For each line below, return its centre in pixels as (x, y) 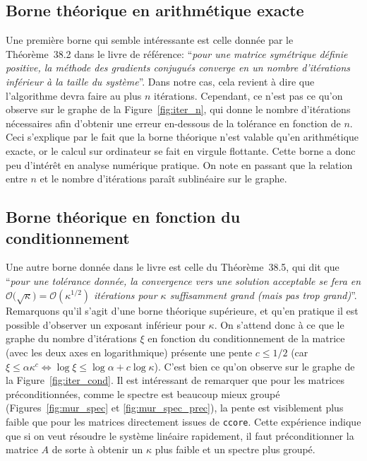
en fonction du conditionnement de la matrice (246, 338)
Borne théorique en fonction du (123, 217)
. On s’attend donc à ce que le (279, 324)
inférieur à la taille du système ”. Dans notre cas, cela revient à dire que (160, 81)
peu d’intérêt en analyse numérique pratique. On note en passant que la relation (179, 164)
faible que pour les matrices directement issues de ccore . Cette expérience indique (183, 422)
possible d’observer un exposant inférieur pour (106, 324)
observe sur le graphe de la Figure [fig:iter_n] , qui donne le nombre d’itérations (178, 109)
